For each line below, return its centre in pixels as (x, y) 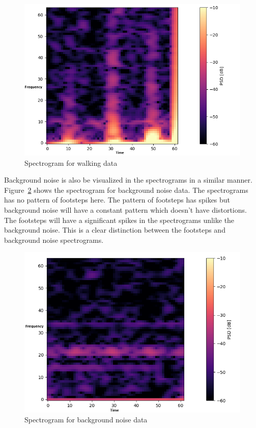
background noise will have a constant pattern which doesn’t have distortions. (125, 210)
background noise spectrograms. (54, 240)
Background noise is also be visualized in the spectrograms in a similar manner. (128, 180)
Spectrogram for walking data (71, 162)
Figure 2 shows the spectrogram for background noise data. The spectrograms (126, 190)
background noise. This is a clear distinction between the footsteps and (115, 230)
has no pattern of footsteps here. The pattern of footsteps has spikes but (117, 200)
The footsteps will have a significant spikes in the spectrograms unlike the (119, 220)
